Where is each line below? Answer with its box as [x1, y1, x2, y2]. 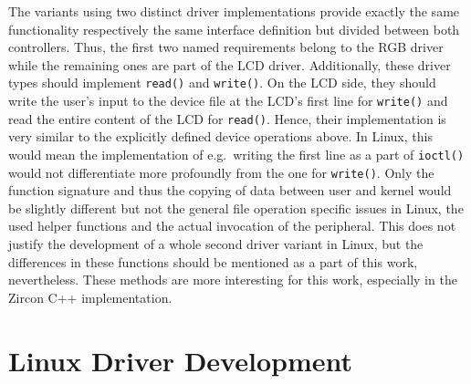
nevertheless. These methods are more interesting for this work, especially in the [8, 270, 457, 289]
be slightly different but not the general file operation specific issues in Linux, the [8, 198, 464, 217]
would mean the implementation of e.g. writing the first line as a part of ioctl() [8, 144, 465, 163]
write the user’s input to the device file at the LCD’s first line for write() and [8, 91, 448, 110]
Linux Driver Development [8, 341, 352, 379]
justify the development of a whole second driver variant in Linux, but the [8, 234, 424, 254]
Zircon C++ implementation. [8, 287, 173, 306]
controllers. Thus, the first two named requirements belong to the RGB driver [8, 37, 444, 57]
